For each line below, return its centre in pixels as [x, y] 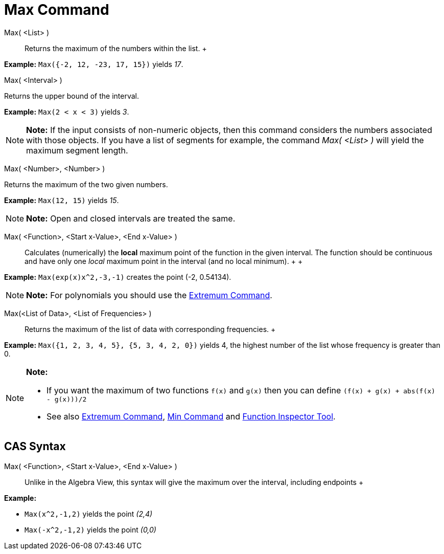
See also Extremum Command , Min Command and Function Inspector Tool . [191, 416]
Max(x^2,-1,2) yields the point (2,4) [89, 514]
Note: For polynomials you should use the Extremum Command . [149, 295]
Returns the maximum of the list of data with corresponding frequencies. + [150, 329]
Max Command [57, 10]
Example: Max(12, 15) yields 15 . [62, 200]
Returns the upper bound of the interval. [72, 96]
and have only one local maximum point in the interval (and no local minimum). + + [164, 261]
